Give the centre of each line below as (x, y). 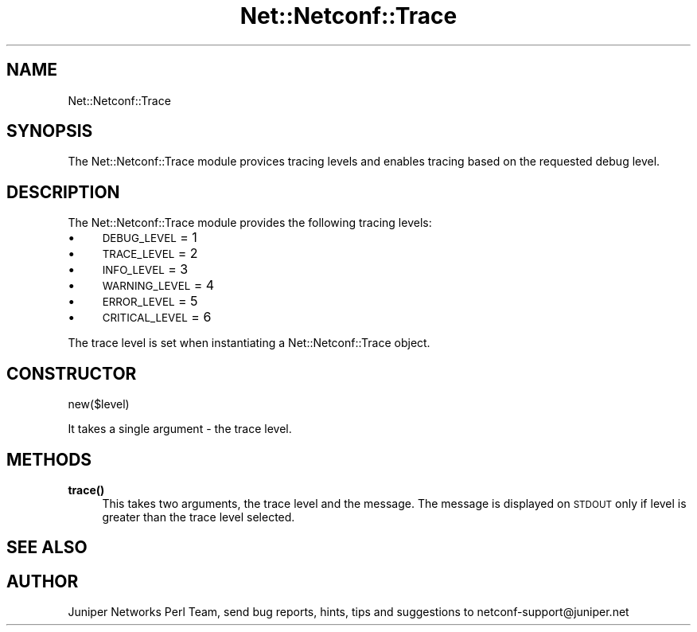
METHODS (49, 459)
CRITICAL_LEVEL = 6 (157, 317)
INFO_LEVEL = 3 (145, 269)
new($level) (99, 404)
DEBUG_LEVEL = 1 (150, 238)
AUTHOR (43, 581)
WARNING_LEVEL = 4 (158, 285)
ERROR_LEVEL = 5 (150, 301)
